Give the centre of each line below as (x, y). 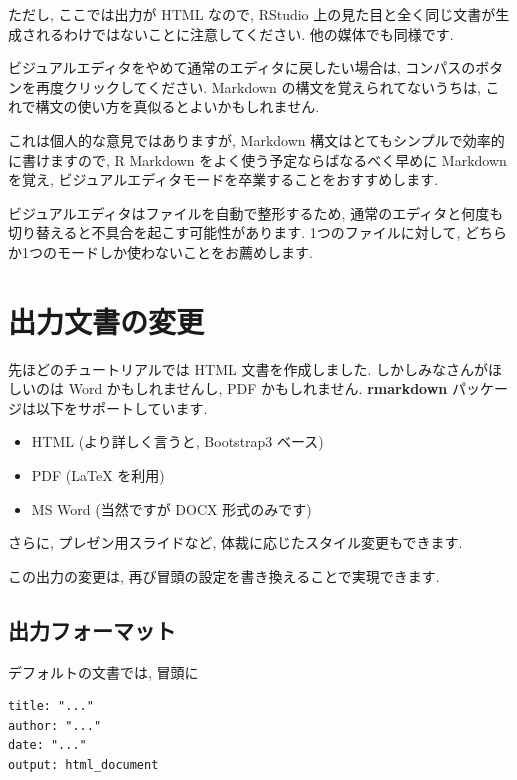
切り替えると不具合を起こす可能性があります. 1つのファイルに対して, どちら (257, 232)
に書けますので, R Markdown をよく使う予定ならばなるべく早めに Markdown (257, 159)
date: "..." (47, 745)
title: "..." (51, 706)
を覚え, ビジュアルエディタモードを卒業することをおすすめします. (223, 179)
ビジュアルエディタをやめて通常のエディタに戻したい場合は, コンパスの (242, 67)
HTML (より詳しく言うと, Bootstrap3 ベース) (177, 441)
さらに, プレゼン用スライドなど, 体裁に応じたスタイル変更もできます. (235, 542)
